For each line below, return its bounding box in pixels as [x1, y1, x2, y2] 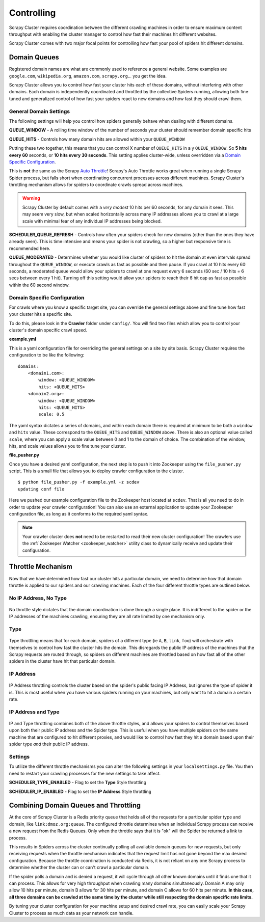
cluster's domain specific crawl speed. [9, 327, 87, 333]
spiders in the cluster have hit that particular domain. [9, 658, 116, 664]
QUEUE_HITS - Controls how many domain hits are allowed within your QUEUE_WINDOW [9, 136, 185, 142]
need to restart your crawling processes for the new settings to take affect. [9, 770, 161, 776]
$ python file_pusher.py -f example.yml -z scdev [18, 479, 140, 485]
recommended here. [9, 245, 51, 251]
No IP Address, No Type [9, 595, 67, 601]
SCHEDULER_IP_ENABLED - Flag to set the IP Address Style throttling [9, 788, 152, 794]
